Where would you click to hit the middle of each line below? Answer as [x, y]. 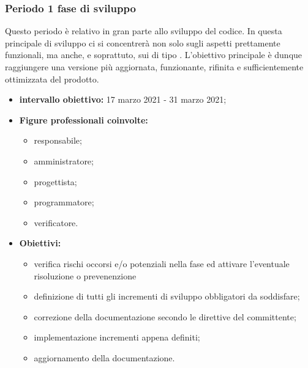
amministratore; [64, 160]
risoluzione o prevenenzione [85, 275]
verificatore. [56, 222]
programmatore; [64, 202]
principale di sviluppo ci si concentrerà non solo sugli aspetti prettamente [143, 42]
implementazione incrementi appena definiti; [117, 337]
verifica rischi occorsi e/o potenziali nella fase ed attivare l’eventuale [162, 263]
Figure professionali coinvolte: [84, 120]
